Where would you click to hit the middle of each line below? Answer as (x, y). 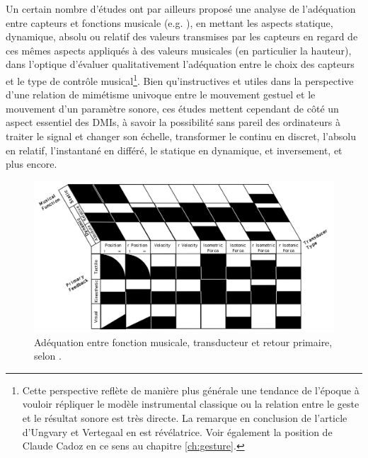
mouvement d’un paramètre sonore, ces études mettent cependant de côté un (172, 108)
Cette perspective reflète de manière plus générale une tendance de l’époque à (191, 390)
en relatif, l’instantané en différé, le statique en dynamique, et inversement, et (174, 150)
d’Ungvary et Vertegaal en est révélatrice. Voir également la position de (177, 431)
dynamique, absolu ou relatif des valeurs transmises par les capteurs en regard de (182, 36)
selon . (48, 356)
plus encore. (31, 164)
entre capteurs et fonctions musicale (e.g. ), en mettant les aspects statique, (169, 22)
